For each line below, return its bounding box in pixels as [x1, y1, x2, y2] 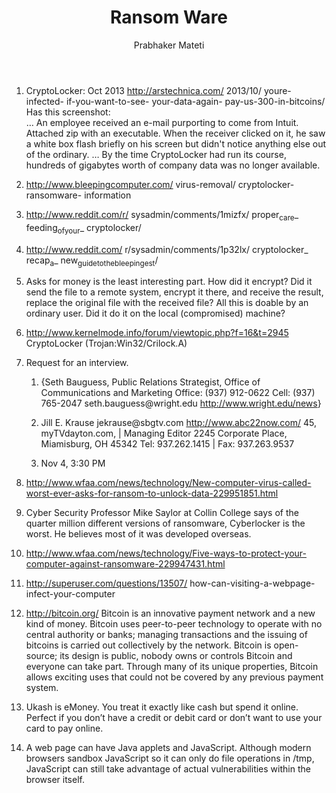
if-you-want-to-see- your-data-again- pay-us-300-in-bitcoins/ [65, 95, 326, 107]
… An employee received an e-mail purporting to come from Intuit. [25, 116, 299, 128]
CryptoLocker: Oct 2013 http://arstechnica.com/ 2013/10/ [25, 84, 262, 96]
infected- [25, 95, 65, 107]
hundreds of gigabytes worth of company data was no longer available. [25, 159, 321, 171]
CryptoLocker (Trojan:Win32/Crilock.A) [25, 337, 188, 350]
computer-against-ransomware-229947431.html [25, 558, 226, 570]
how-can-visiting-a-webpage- [189, 577, 316, 590]
